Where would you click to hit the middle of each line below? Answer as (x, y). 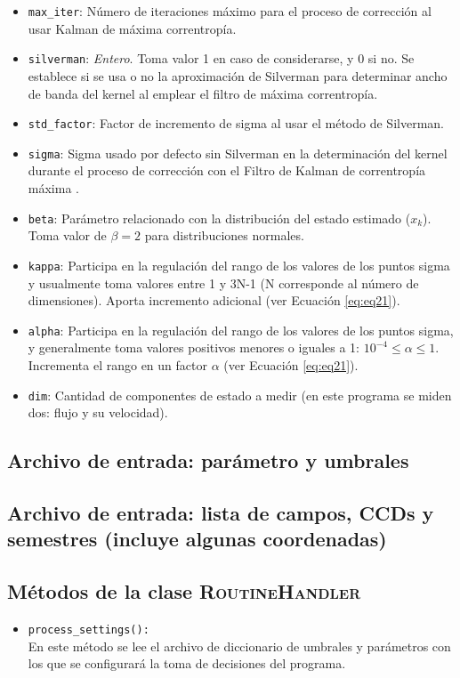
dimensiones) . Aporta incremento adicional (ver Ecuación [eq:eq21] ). (214, 300)
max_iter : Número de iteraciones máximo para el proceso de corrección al (230, 11)
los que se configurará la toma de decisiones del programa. (187, 663)
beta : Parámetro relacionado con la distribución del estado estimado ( (219, 218)
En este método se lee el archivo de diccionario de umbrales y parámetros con (239, 646)
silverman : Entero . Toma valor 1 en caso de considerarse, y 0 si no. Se (221, 58)
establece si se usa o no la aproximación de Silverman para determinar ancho (238, 75)
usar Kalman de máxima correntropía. (132, 28)
